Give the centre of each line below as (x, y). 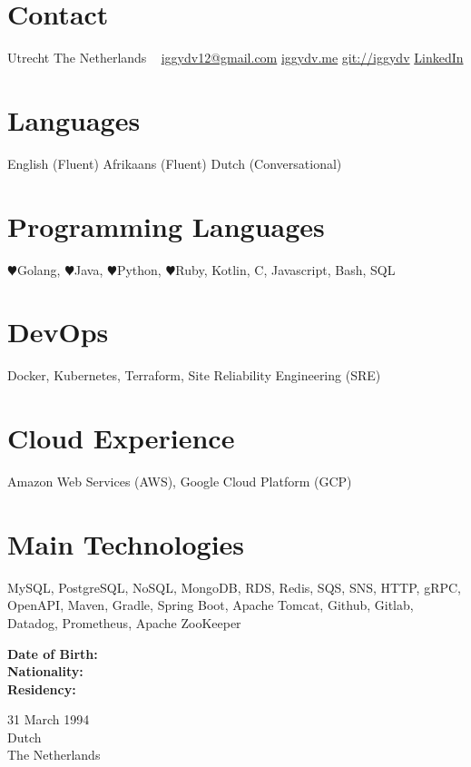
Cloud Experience (121, 438)
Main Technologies (126, 543)
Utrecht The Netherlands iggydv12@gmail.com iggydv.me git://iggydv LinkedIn (235, 58)
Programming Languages (166, 226)
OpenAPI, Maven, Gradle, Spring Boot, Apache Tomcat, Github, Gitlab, (211, 605)
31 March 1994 (49, 719)
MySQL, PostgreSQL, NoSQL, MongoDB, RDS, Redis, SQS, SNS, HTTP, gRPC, (234, 587)
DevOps (58, 332)
